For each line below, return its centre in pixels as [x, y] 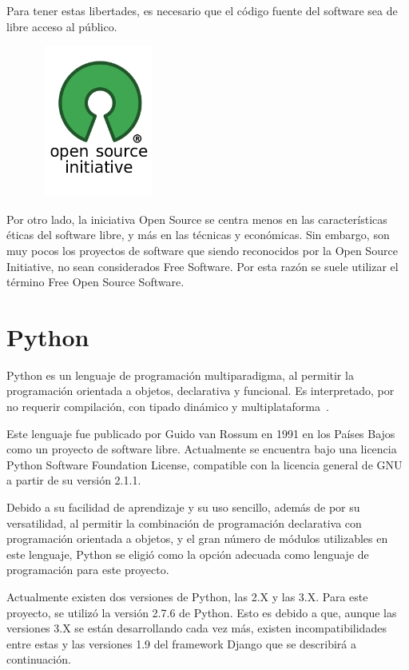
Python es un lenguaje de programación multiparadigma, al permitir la [180, 375]
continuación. [39, 659]
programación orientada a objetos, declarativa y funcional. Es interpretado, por [201, 391]
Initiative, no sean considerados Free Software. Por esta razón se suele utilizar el [203, 266]
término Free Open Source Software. [95, 282]
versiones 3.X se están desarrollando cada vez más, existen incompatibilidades [197, 628]
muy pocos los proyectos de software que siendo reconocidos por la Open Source [202, 250]
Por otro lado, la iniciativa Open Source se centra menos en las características [197, 219]
